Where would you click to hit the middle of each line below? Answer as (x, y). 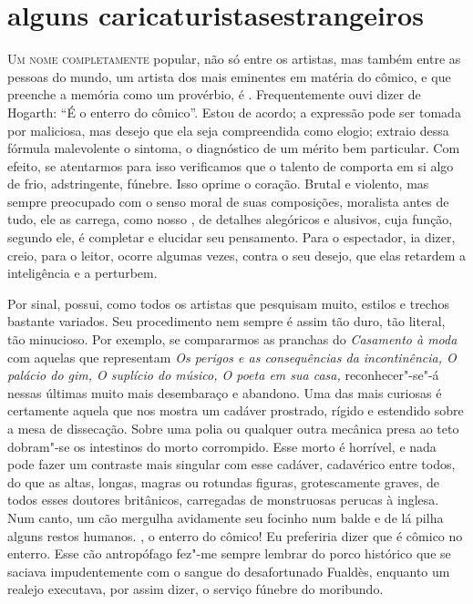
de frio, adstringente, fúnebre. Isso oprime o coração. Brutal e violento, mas (218, 184)
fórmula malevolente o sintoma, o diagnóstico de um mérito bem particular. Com (234, 148)
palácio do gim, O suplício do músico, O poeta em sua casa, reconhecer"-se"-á (223, 375)
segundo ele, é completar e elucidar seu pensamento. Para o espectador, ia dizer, (231, 237)
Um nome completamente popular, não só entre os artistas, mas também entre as (234, 59)
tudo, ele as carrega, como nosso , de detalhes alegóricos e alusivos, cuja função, (230, 219)
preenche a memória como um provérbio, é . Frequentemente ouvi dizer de (214, 94)
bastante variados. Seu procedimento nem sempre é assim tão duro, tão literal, (226, 321)
